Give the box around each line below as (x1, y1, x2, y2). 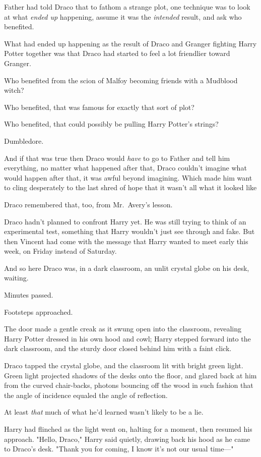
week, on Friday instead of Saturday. (4, 246, 117, 256)
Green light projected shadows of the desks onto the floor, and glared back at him (4, 370, 257, 380)
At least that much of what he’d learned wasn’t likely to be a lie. (4, 407, 204, 417)
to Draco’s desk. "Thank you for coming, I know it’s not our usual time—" (4, 443, 234, 454)
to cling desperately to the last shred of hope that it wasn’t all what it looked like (4, 182, 257, 193)
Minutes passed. (4, 290, 53, 300)
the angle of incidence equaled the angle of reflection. (4, 389, 168, 400)
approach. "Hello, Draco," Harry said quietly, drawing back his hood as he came (4, 433, 250, 444)
